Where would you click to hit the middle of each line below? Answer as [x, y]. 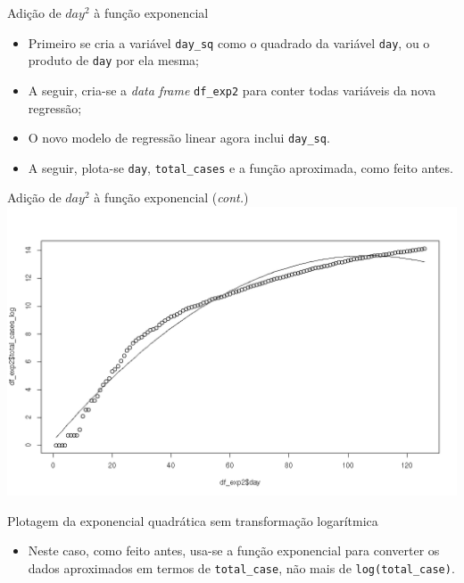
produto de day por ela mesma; [114, 60]
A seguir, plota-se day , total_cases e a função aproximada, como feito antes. [240, 167]
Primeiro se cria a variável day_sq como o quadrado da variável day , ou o [229, 42]
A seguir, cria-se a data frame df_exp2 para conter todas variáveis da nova [232, 90]
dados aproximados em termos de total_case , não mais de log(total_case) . [241, 567]
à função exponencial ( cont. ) [171, 197]
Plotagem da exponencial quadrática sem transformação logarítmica [193, 520]
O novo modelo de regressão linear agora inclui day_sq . [179, 138]
